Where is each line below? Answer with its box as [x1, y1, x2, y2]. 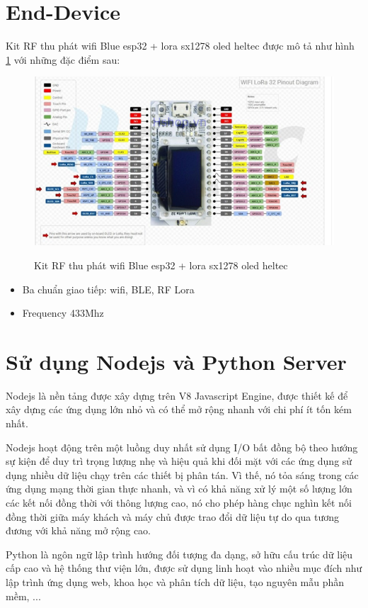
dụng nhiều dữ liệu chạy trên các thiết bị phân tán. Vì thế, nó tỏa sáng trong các [6, 467, 359, 482]
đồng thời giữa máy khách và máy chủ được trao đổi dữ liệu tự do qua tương [6, 509, 340, 524]
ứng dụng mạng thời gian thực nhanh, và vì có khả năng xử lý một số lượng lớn [6, 481, 352, 496]
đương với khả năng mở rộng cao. [6, 523, 151, 538]
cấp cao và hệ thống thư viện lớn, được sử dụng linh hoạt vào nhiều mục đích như [6, 561, 362, 575]
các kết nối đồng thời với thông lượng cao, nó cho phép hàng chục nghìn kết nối [6, 495, 352, 510]
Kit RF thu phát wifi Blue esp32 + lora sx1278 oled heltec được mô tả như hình [6, 38, 355, 53]
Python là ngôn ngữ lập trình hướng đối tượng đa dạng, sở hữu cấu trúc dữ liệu [6, 546, 353, 561]
